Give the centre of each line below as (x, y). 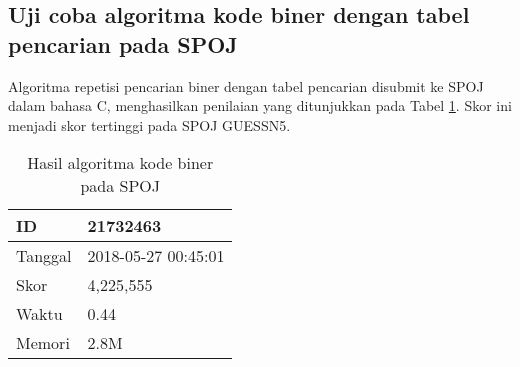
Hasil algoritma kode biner (120, 163)
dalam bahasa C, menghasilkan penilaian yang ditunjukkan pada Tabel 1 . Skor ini (260, 105)
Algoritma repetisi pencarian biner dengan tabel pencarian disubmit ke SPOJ (246, 85)
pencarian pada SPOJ (123, 43)
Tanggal (44, 256)
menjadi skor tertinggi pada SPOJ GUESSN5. (149, 124)
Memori (43, 343)
